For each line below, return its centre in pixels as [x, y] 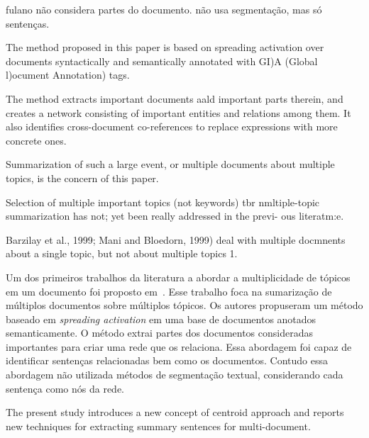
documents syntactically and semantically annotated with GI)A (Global [162, 61]
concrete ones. [36, 140]
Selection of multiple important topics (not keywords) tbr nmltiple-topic [163, 202]
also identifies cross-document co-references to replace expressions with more [172, 127]
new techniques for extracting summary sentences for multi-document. [158, 426]
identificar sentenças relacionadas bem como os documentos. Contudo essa [167, 360]
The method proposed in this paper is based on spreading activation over [165, 47]
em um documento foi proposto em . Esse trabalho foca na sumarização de [169, 291]
